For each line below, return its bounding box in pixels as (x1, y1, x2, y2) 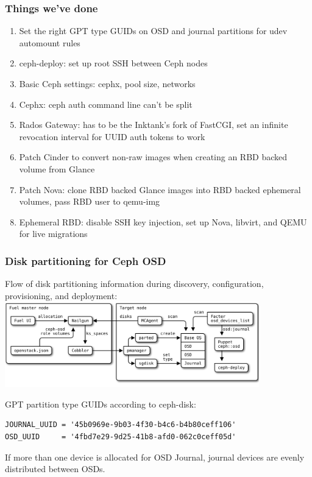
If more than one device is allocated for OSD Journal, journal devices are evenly (5, 450, 305, 463)
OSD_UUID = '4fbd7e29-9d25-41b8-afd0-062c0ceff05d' (5, 432, 236, 441)
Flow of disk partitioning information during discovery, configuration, (5, 277, 264, 290)
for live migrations (19, 227, 88, 240)
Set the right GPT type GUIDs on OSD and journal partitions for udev (19, 24, 288, 37)
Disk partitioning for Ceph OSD (5, 253, 166, 268)
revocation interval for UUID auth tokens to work (19, 130, 205, 143)
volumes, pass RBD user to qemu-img (19, 195, 160, 208)
